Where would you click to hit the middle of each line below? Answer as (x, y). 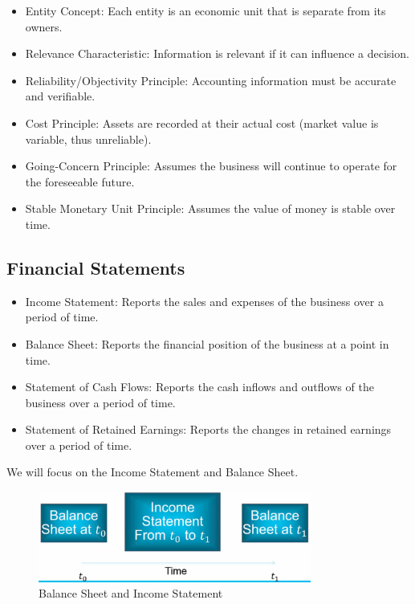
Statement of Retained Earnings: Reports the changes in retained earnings (208, 429)
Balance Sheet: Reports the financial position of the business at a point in (207, 343)
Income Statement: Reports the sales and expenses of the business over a (204, 301)
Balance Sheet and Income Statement (131, 593)
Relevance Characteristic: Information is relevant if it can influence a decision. (217, 53)
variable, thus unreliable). (88, 139)
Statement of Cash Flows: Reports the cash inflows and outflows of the (199, 387)
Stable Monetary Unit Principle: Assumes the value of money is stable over (210, 208)
